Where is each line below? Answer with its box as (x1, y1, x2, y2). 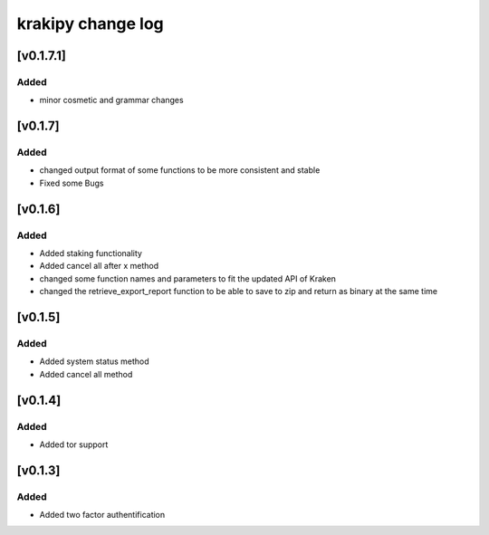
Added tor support (39, 439, 109, 450)
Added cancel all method (39, 368, 133, 379)
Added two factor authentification (39, 510, 166, 521)
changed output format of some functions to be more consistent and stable (39, 165, 321, 176)
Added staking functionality (39, 248, 142, 259)
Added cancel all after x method (39, 261, 159, 272)
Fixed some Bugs (39, 177, 104, 188)
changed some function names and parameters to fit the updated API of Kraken (39, 272, 337, 284)
